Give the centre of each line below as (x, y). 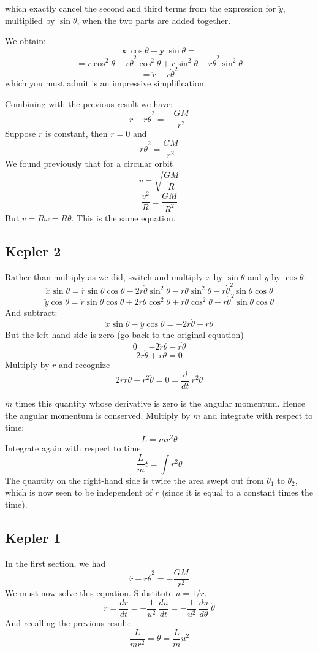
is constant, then (76, 133)
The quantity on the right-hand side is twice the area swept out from (134, 480)
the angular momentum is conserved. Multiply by (98, 415)
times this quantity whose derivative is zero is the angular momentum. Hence (160, 403)
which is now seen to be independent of (79, 492)
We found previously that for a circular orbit (89, 163)
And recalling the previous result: (68, 622)
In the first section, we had (55, 563)
